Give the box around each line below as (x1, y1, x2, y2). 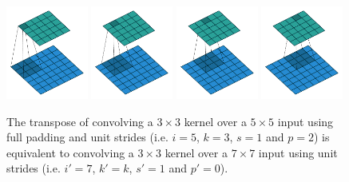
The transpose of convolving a (6, 113, 153, 129)
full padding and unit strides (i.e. (6, 129, 169, 145)
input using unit (258, 144, 338, 160)
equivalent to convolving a (6, 144, 134, 160)
